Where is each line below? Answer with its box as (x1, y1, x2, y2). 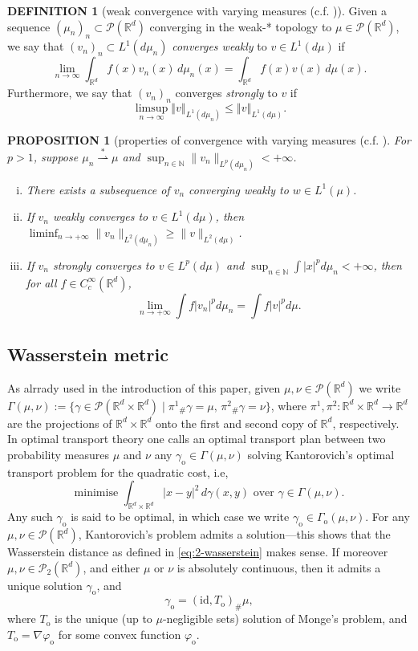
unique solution (7, 576, 83, 593)
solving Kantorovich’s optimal (247, 446, 395, 463)
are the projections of (7, 414, 112, 431)
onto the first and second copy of (156, 414, 317, 431)
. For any (365, 508, 410, 525)
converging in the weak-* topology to (149, 18, 332, 35)
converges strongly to (175, 84, 278, 101)
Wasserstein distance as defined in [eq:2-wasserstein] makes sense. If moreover (7, 543, 388, 560)
